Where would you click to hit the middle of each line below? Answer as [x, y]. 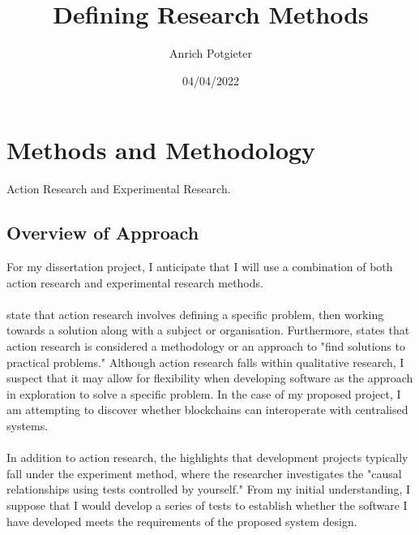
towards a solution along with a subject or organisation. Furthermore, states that [208, 330]
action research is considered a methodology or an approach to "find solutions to [206, 346]
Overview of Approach [103, 233]
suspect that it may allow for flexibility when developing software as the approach [210, 378]
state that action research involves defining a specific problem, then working [195, 314]
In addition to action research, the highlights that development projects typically [207, 457]
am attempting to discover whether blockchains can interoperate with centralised [207, 410]
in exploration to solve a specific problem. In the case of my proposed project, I [204, 393]
